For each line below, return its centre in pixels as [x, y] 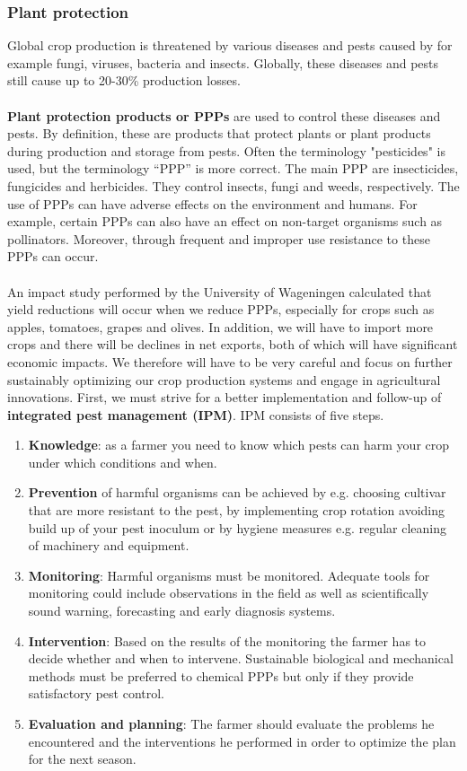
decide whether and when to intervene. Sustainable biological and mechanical [241, 658]
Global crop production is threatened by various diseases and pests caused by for [230, 45]
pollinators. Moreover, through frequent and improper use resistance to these [219, 238]
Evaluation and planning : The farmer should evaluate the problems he [231, 723]
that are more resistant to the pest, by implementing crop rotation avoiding [236, 510]
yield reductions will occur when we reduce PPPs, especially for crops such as [221, 309]
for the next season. [82, 759]
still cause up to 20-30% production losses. [124, 80]
